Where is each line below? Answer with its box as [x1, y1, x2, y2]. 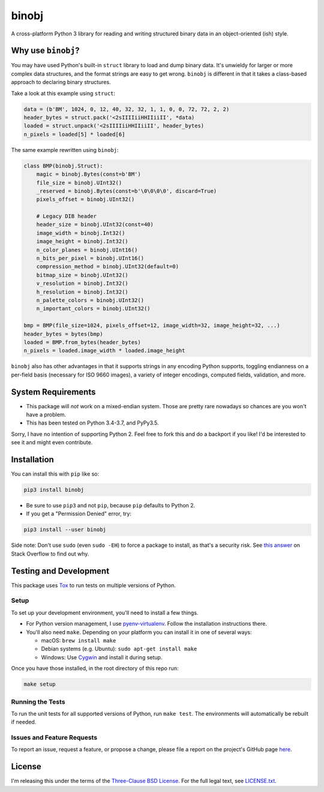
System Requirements [11, 387, 96, 397]
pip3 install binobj [23, 486, 84, 494]
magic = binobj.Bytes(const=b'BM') [36, 171, 141, 178]
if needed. [11, 718, 37, 726]
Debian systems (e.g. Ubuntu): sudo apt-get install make [41, 645, 197, 653]
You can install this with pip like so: [11, 470, 100, 477]
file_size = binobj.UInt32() [36, 179, 122, 186]
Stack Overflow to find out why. [11, 550, 89, 557]
